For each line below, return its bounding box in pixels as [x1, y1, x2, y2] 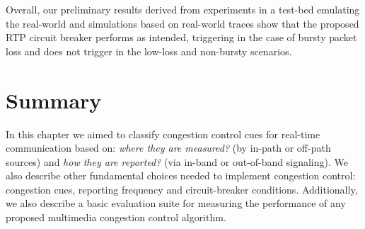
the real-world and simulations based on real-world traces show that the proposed [6, 16, 359, 30]
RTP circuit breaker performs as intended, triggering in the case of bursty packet [6, 30, 357, 45]
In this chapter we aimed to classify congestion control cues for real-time [6, 126, 320, 141]
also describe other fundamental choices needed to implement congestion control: [6, 168, 356, 183]
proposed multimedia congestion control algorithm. [6, 210, 226, 225]
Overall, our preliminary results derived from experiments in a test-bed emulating [6, 2, 360, 16]
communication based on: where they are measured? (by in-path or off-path [6, 140, 331, 155]
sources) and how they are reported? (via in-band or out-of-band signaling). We [6, 154, 348, 169]
